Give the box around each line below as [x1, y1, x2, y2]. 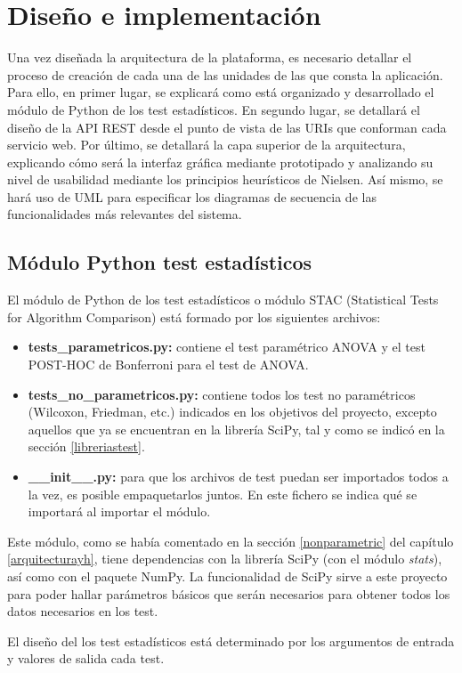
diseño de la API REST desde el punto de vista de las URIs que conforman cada [7, 118, 447, 136]
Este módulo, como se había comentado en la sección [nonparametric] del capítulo [7, 531, 454, 550]
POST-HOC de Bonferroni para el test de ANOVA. [28, 355, 309, 374]
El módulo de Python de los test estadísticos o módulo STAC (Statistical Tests [7, 290, 439, 309]
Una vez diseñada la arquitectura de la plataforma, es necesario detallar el [7, 48, 412, 67]
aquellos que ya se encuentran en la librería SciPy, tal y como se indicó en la [28, 419, 445, 438]
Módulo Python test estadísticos [7, 248, 312, 276]
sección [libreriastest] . [28, 437, 145, 456]
